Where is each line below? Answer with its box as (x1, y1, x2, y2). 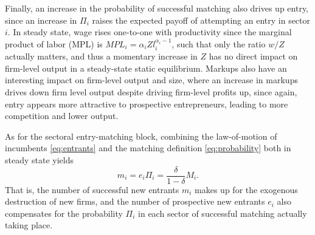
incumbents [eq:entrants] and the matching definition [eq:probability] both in (5, 141, 291, 154)
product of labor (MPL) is (5, 37, 103, 50)
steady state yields (5, 153, 74, 166)
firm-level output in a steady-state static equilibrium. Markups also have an (5, 61, 287, 74)
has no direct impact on (209, 50, 298, 63)
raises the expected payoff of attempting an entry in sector (92, 13, 311, 26)
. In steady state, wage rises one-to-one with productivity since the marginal (7, 26, 292, 38)
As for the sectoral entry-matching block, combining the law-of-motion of (5, 129, 277, 142)
